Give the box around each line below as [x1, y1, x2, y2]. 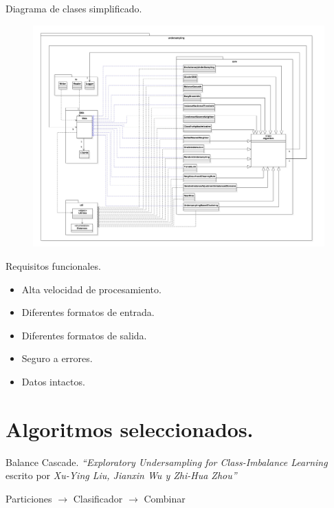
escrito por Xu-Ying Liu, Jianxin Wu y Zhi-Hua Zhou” [5, 468, 237, 483]
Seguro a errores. [21, 351, 93, 366]
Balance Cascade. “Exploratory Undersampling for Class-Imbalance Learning [5, 454, 328, 469]
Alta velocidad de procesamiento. [21, 282, 162, 296]
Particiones [5, 491, 52, 505]
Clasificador [73, 491, 123, 505]
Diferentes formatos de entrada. [21, 305, 155, 319]
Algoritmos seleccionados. [5, 414, 254, 443]
